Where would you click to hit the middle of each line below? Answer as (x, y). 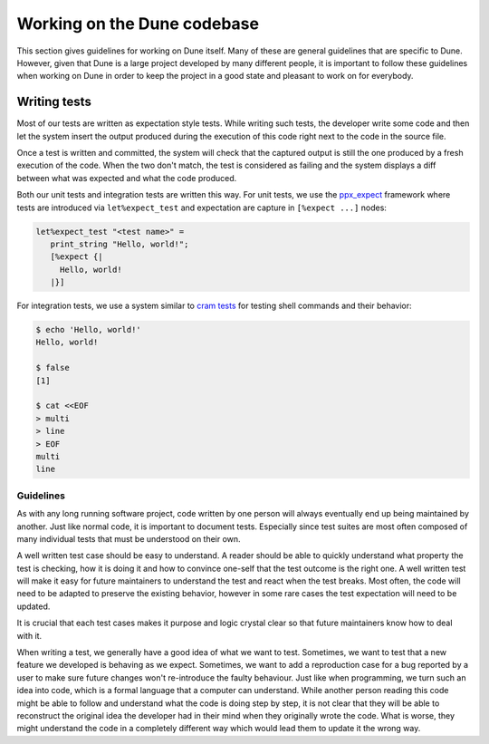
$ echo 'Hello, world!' (89, 330)
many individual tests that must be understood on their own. (129, 538)
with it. (29, 635)
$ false (53, 368)
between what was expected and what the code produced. (127, 178)
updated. (34, 606)
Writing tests (54, 102)
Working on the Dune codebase (138, 24)
